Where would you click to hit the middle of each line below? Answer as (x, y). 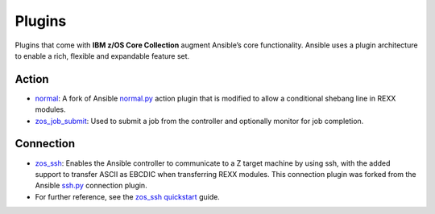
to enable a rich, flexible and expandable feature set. (102, 56)
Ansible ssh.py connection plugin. (91, 186)
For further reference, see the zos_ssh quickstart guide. (128, 196)
